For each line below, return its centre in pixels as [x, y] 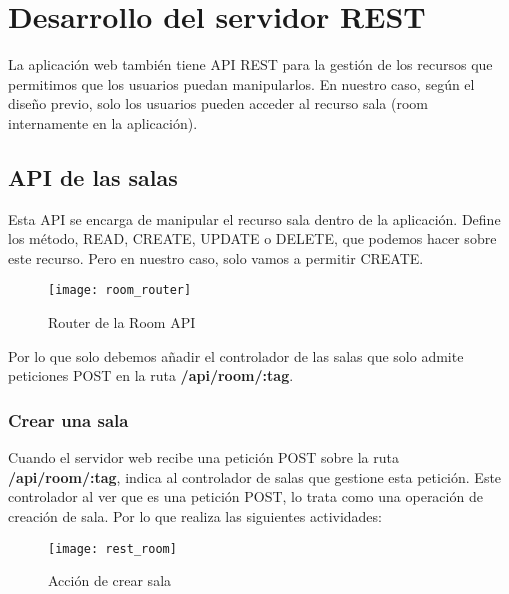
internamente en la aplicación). [103, 122]
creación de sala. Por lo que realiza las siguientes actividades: [195, 515]
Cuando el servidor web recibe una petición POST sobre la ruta [204, 457]
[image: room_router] [120, 290]
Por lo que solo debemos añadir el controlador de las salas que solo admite [236, 355]
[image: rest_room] [112, 548]
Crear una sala [68, 419]
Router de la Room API [122, 322]
